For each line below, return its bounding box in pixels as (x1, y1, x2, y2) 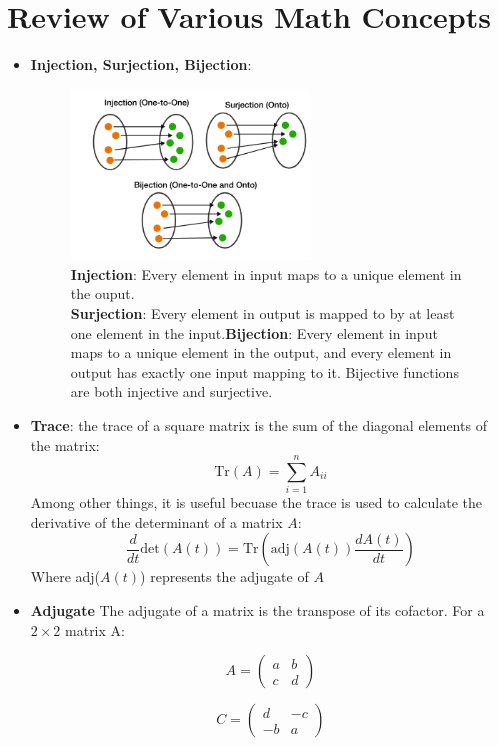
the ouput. (70, 283, 135, 304)
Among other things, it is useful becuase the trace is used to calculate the (30, 492, 483, 513)
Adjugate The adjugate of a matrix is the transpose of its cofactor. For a (30, 600, 485, 621)
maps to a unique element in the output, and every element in (70, 342, 452, 363)
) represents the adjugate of (140, 566, 309, 587)
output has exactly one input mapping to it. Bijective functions (70, 361, 459, 382)
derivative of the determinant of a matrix (30, 511, 283, 532)
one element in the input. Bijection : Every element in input (70, 322, 438, 343)
